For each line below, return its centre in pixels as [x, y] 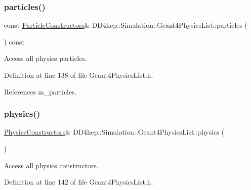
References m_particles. [40, 91]
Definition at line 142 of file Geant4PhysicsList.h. [79, 182]
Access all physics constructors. [51, 165]
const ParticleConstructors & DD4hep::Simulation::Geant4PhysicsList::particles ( [126, 25]
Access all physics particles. [45, 58]
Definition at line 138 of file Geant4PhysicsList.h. [79, 75]
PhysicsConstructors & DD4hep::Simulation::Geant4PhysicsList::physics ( [114, 132]
